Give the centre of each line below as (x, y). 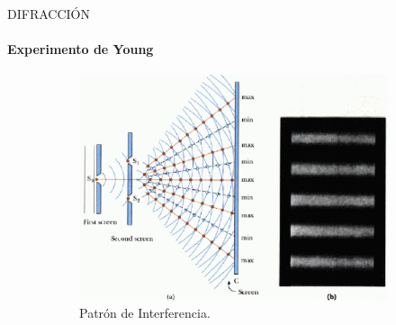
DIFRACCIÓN (49, 14)
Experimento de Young (81, 49)
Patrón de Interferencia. (145, 313)
